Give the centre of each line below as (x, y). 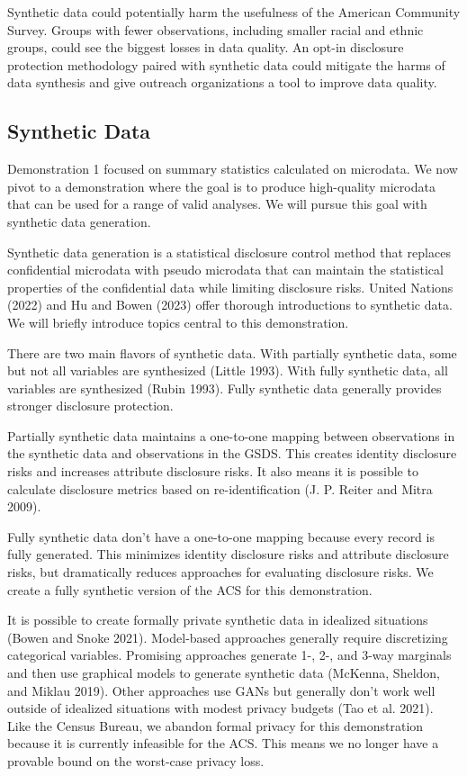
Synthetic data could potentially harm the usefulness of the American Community (234, 12)
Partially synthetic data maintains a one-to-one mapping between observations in (231, 435)
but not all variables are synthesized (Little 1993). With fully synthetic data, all (228, 370)
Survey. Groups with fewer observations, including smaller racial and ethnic (216, 29)
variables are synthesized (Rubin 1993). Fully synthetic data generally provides (225, 388)
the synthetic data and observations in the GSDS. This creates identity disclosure (232, 453)
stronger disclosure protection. (90, 406)
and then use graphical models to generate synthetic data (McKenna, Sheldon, (224, 673)
